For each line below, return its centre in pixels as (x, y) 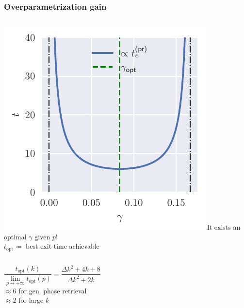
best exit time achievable (63, 246)
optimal (15, 236)
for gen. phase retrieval (53, 290)
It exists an (224, 227)
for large (31, 300)
